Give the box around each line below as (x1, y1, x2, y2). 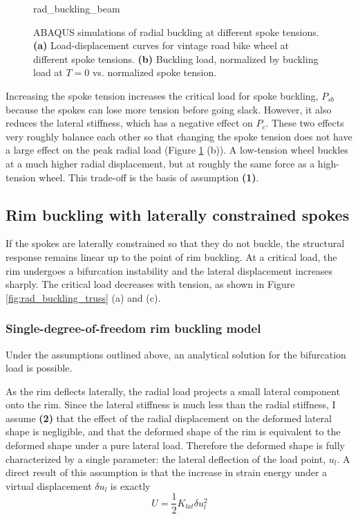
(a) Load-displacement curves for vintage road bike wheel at (33, 38, 290, 53)
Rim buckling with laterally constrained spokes (6, 203, 350, 225)
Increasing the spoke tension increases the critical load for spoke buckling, (6, 88, 319, 102)
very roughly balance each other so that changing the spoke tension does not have (6, 129, 352, 143)
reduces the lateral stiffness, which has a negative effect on (6, 116, 253, 130)
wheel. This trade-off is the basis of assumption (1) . (39, 170, 259, 184)
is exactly (110, 478, 151, 493)
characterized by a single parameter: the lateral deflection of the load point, (6, 451, 326, 466)
